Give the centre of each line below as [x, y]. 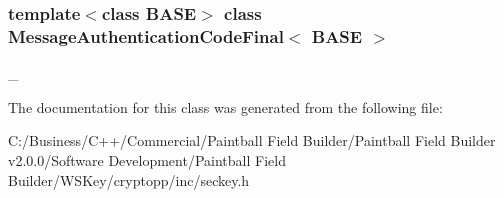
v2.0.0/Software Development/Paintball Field [147, 159]
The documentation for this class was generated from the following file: [225, 106]
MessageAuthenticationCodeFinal [146, 35]
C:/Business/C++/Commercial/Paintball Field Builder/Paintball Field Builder [252, 140]
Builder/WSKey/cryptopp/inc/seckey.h [129, 179]
